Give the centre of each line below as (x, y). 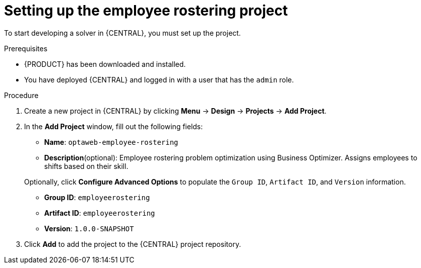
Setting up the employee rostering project (146, 11)
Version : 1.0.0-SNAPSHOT (89, 228)
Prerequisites (26, 48)
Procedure (21, 95)
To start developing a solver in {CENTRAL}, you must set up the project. (122, 33)
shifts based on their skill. (86, 166)
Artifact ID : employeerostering (100, 213)
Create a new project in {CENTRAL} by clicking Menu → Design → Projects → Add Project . (175, 111)
